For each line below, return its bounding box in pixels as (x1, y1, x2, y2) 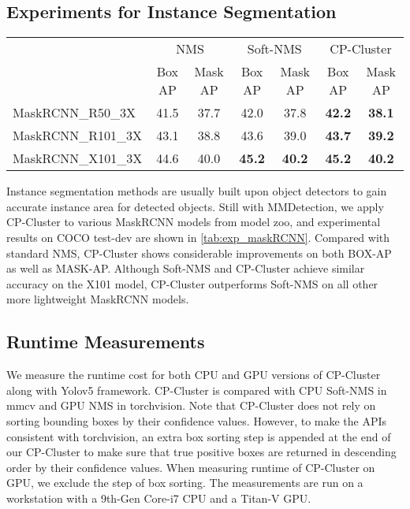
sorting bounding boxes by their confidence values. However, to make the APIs (6, 412, 387, 429)
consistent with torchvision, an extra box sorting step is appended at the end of (6, 428, 391, 444)
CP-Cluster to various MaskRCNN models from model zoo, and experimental (6, 214, 381, 230)
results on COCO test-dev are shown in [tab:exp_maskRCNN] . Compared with (6, 228, 390, 245)
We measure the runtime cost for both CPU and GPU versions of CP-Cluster (6, 366, 381, 383)
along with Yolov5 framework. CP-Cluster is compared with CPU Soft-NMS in (6, 381, 387, 398)
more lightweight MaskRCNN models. (6, 291, 189, 307)
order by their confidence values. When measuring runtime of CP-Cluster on (6, 459, 375, 475)
